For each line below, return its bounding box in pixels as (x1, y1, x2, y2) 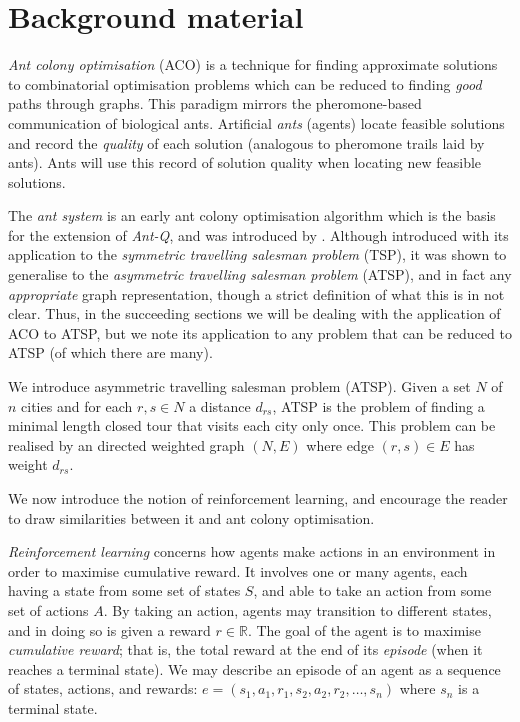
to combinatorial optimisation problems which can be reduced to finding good (8, 73, 482, 94)
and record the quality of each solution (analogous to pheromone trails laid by (8, 132, 485, 153)
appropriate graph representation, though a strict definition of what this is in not (8, 283, 505, 304)
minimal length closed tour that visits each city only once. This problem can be (8, 415, 496, 436)
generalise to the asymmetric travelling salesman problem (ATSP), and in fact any (8, 264, 512, 285)
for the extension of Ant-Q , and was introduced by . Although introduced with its (8, 224, 509, 245)
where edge (306, 434, 374, 455)
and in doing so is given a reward (8, 619, 211, 640)
